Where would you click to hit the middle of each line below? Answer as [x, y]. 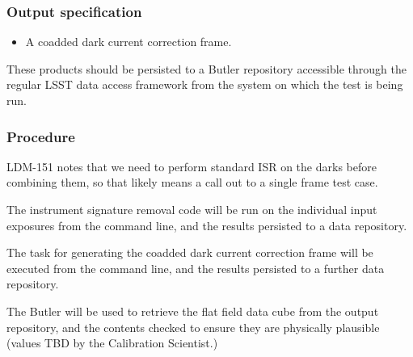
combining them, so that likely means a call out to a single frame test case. [192, 182]
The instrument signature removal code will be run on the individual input [192, 209]
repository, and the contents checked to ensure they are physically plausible [193, 327]
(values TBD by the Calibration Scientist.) [112, 343]
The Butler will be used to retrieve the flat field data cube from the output [193, 311]
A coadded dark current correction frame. [129, 42]
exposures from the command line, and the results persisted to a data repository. [207, 225]
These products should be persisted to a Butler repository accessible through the [206, 68]
